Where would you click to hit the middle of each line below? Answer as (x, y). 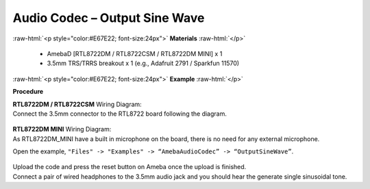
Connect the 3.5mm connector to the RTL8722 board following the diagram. (120, 114)
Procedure (28, 92)
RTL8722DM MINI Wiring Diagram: (62, 129)
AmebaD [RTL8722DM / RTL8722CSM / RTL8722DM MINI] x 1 (135, 53)
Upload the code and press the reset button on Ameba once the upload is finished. (129, 167)
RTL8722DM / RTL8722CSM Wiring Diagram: (77, 104)
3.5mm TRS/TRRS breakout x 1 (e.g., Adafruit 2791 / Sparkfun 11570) (143, 63)
